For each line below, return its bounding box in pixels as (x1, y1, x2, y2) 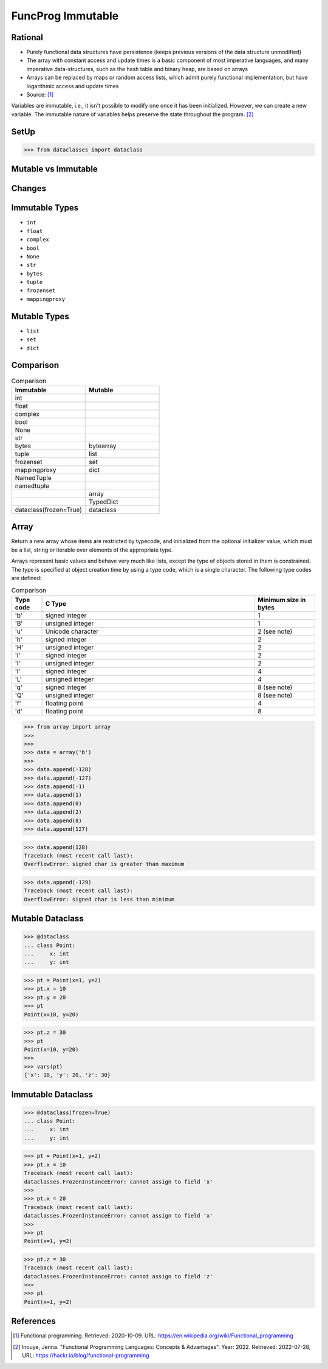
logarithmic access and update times (26, 82, 119, 89)
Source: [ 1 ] (26, 91, 54, 99)
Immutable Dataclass (11, 1089, 94, 1100)
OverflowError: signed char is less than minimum (24, 896, 175, 903)
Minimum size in (257, 595, 306, 604)
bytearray (89, 442, 117, 450)
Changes (11, 183, 47, 194)
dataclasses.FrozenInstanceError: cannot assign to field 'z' (24, 1273, 213, 1280)
